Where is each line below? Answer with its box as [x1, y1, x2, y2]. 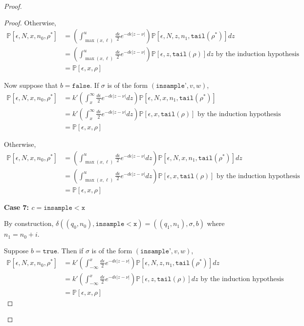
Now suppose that [4, 80, 58, 90]
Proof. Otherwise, [4, 17, 57, 27]
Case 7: [4, 202, 29, 212]
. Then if [57, 245, 84, 255]
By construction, [4, 218, 54, 228]
